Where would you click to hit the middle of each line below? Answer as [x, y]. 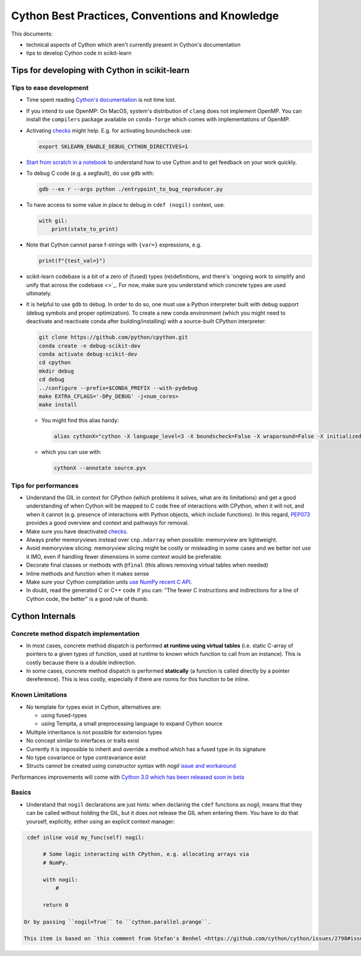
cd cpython [55, 363]
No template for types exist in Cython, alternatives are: [94, 707]
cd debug [52, 379]
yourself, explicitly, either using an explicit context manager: [100, 821]
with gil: [53, 221]
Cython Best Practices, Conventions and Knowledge [145, 16]
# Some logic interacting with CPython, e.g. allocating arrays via [146, 854]
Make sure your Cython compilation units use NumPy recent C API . [109, 582]
